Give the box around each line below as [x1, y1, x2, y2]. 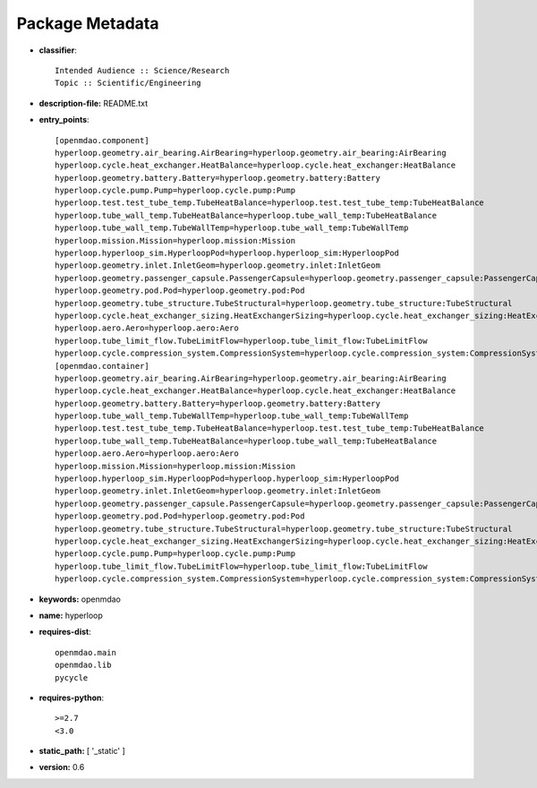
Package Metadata [16, 13, 159, 33]
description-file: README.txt [38, 98, 148, 108]
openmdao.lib [55, 660, 112, 671]
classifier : [38, 45, 78, 56]
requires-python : [38, 692, 105, 703]
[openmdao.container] [55, 361, 149, 371]
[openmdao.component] [55, 135, 149, 145]
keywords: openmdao [38, 594, 121, 604]
